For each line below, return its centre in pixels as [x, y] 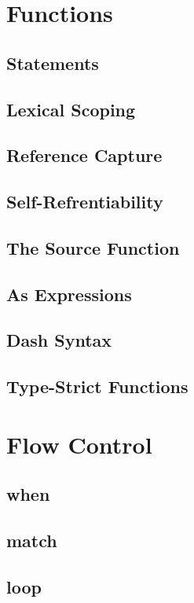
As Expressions [69, 294]
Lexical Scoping [71, 109]
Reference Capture [84, 155]
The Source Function [93, 247]
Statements [53, 63]
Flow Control [79, 444]
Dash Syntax [59, 340]
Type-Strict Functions [97, 386]
